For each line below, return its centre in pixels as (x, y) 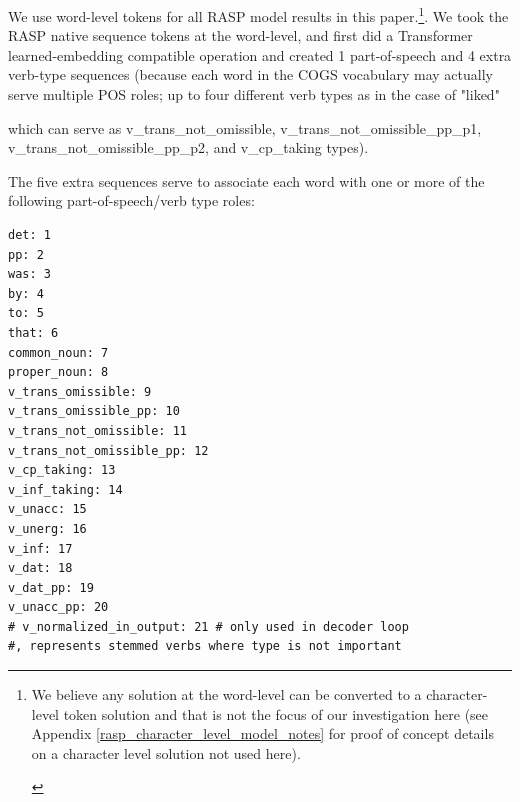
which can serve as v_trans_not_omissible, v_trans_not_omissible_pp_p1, (245, 127)
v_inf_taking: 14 (65, 489)
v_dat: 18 (40, 568)
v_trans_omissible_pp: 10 (94, 411)
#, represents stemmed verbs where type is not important (205, 646)
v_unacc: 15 (47, 509)
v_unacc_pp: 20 (58, 607)
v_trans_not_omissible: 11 (97, 430)
